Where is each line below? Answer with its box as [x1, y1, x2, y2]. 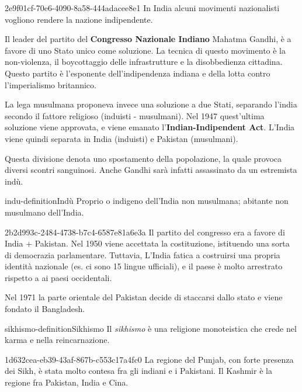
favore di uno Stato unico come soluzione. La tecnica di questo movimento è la [5, 44, 286, 56]
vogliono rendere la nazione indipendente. [5, 13, 153, 25]
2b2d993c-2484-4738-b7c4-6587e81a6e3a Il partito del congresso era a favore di [5, 226, 285, 238]
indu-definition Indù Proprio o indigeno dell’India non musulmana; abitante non [5, 195, 289, 207]
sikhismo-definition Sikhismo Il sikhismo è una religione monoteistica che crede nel [5, 322, 297, 334]
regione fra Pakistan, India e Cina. [5, 376, 129, 388]
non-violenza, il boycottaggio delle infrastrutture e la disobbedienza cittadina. [5, 55, 283, 68]
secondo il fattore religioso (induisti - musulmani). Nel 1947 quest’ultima [5, 109, 265, 122]
